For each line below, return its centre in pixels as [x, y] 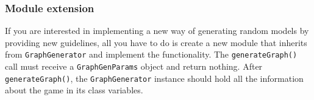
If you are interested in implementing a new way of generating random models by [157, 31]
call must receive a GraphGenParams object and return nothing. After [134, 66]
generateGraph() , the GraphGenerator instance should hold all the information [154, 78]
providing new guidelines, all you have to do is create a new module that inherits [156, 42]
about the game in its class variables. [74, 90]
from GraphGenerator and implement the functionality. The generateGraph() [151, 54]
